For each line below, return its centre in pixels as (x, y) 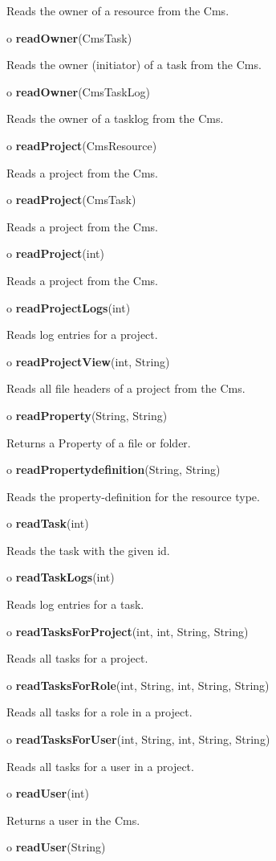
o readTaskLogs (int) (61, 577)
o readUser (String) (56, 847)
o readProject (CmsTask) (71, 200)
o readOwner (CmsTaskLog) (78, 91)
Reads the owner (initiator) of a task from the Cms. (134, 65)
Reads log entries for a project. (82, 335)
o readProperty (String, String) (87, 415)
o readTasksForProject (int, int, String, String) (128, 631)
